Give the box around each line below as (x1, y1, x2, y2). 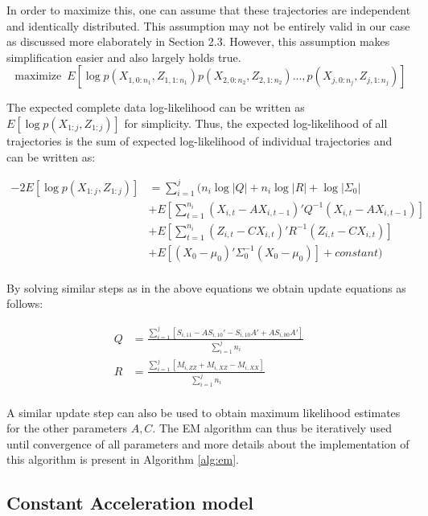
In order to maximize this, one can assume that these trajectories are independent (6, 2, 411, 18)
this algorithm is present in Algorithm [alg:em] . (6, 451, 239, 468)
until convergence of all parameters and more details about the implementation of (6, 435, 409, 452)
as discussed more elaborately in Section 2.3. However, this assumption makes (6, 33, 390, 50)
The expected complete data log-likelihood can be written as (6, 99, 305, 116)
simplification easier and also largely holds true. (6, 48, 241, 65)
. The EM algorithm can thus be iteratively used (152, 420, 392, 436)
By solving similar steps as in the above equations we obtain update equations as (6, 279, 406, 296)
